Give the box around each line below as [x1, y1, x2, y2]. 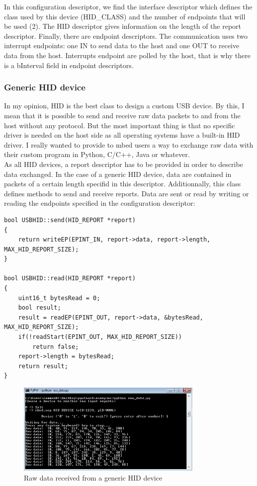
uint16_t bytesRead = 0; [18, 294, 100, 302]
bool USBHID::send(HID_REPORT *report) [4, 216, 136, 224]
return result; [18, 362, 68, 370]
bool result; [18, 304, 61, 312]
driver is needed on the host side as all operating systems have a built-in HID [4, 130, 240, 140]
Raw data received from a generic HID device [24, 472, 163, 483]
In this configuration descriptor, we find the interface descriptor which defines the [4, 1, 253, 11]
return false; [32, 343, 79, 350]
